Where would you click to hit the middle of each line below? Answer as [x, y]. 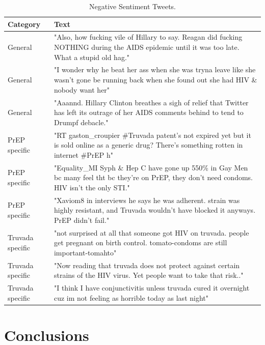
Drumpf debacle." [81, 122]
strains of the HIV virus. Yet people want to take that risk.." [149, 275]
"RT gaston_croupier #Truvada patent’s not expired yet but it [152, 135]
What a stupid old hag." [92, 57]
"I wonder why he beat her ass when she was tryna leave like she [155, 69]
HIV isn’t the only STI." [92, 187]
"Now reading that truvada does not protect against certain [147, 265]
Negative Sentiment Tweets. [132, 6]
